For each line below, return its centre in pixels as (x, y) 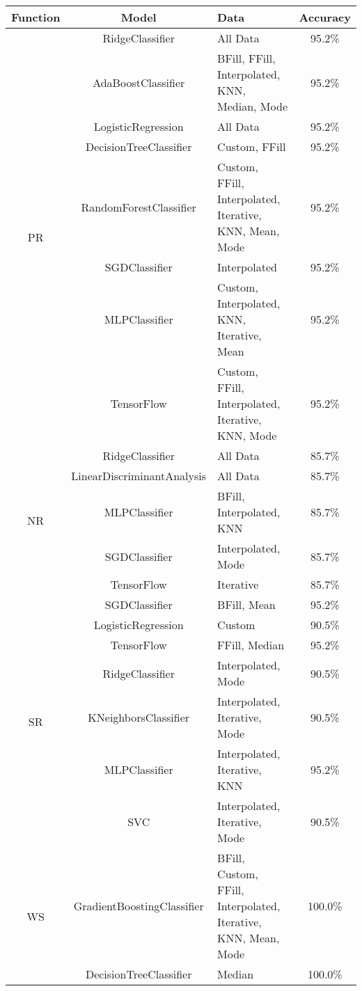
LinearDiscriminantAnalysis (139, 476)
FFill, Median (251, 645)
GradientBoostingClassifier (139, 906)
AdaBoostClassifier (139, 82)
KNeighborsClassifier (139, 717)
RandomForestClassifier (139, 207)
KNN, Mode (247, 435)
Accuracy (325, 17)
